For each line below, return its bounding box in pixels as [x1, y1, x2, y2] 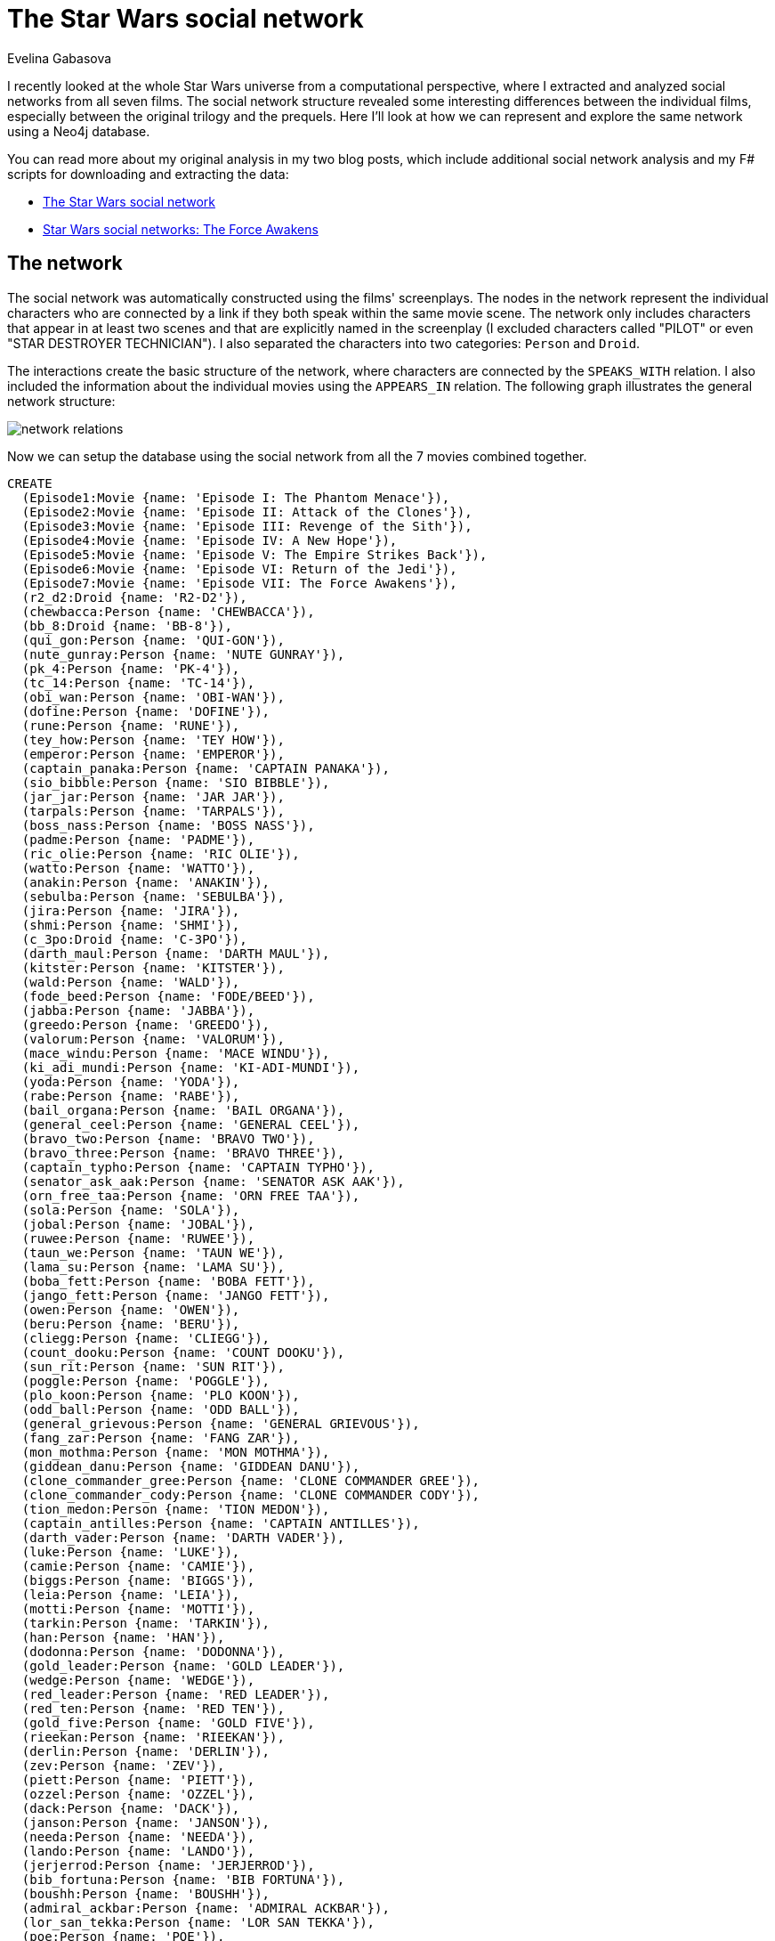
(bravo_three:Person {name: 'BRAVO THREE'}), [21, 1145, 345, 1160]
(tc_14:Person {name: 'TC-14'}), [21, 675, 255, 690]
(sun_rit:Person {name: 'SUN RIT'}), [21, 1359, 285, 1374]
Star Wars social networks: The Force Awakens [43, 221, 319, 237]
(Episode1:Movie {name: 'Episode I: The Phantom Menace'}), [21, 490, 450, 505]
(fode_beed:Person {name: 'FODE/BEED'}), [21, 988, 315, 1003]
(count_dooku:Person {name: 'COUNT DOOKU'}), [21, 1344, 345, 1360]
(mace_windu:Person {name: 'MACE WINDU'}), [21, 1045, 330, 1060]
